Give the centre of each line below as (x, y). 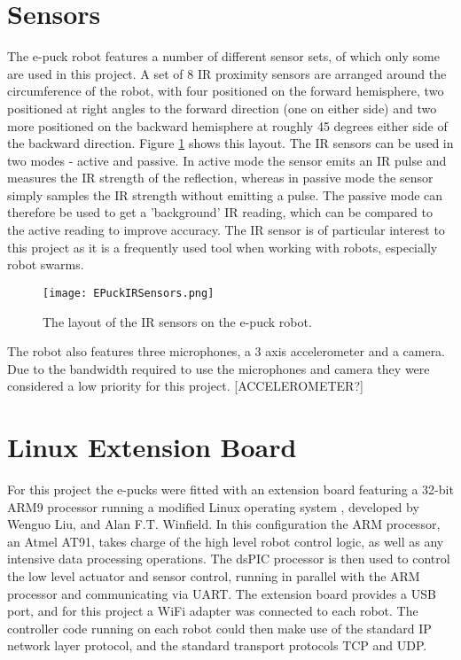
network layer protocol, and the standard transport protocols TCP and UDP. (217, 645)
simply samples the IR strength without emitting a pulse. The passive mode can (225, 194)
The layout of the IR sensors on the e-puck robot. (177, 321)
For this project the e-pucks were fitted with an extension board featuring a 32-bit (230, 489)
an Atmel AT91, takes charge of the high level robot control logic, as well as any (226, 541)
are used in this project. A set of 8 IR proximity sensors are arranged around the (227, 73)
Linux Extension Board (152, 447)
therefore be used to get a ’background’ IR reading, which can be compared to (220, 212)
